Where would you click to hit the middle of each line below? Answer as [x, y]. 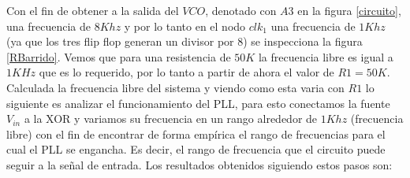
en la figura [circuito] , [349, 10]
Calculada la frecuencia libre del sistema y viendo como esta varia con [175, 87]
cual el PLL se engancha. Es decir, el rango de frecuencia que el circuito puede [196, 149]
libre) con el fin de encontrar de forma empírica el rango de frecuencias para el [196, 133]
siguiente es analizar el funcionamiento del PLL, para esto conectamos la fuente [198, 103]
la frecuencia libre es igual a [326, 56]
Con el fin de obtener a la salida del [93, 10]
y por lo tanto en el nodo [185, 26]
